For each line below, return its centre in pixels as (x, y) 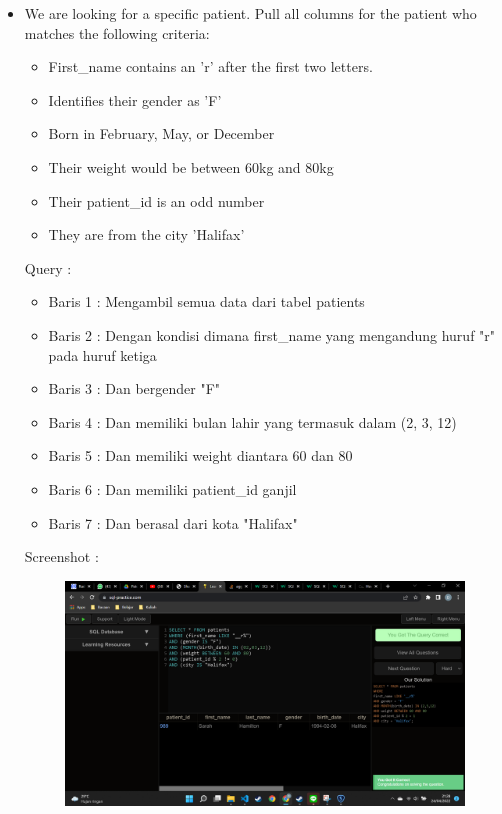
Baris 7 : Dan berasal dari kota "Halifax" (173, 522)
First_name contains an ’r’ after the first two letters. (210, 66)
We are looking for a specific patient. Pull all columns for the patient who (250, 13)
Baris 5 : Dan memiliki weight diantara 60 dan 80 (200, 455)
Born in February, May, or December (161, 133)
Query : (48, 267)
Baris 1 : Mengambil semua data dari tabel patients (206, 301)
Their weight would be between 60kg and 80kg (191, 166)
